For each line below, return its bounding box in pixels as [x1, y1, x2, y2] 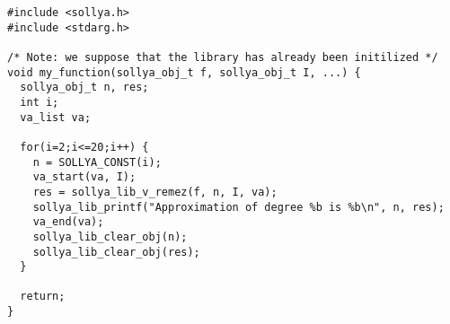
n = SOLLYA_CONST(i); [32, 155, 162, 169]
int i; [20, 95, 59, 109]
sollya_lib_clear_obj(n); [32, 230, 188, 243]
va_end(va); [32, 215, 104, 229]
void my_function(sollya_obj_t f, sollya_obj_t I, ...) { [7, 66, 361, 79]
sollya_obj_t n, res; [20, 81, 149, 94]
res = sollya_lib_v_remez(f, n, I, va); [32, 185, 278, 198]
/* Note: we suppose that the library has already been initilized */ [7, 50, 438, 64]
